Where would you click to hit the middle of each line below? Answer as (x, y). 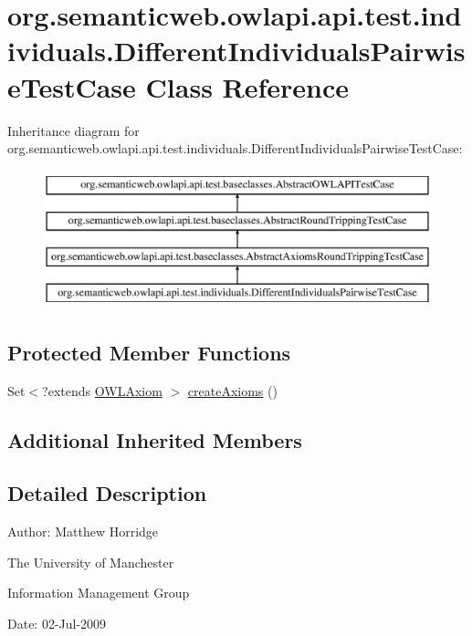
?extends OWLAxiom (102, 390)
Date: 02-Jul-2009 (57, 624)
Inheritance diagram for (73, 130)
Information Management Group (99, 593)
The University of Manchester (91, 562)
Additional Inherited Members (155, 439)
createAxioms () (232, 390)
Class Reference (247, 86)
